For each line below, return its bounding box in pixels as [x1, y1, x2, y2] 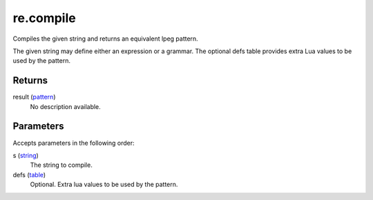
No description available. [30, 102, 102, 110]
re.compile [12, 10, 76, 26]
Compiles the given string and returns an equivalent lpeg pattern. [12, 34, 198, 43]
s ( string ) [12, 151, 39, 159]
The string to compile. [30, 161, 93, 169]
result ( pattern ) [12, 93, 56, 101]
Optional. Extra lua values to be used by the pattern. [30, 180, 178, 189]
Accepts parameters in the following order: [12, 139, 135, 147]
